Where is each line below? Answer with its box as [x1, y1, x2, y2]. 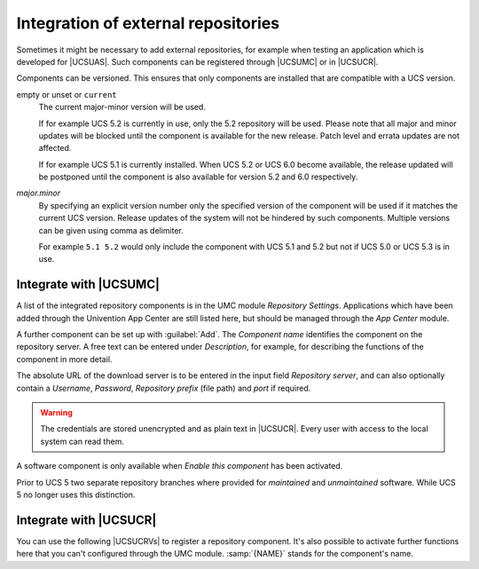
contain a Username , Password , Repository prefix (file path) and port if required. [16, 383, 311, 393]
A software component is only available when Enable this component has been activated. [16, 461, 343, 471]
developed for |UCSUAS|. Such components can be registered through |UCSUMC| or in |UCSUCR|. [16, 56, 379, 67]
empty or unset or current [16, 89, 117, 99]
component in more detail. [16, 353, 113, 364]
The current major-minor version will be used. [38, 102, 206, 113]
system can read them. [40, 436, 124, 447]
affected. [38, 143, 72, 154]
